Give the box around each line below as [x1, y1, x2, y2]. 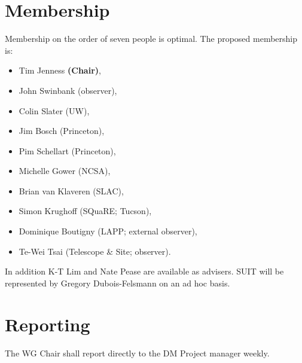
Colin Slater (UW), [19, 104, 90, 117]
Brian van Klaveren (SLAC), [19, 184, 124, 197]
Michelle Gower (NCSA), [19, 164, 111, 177]
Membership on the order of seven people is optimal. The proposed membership [5, 32, 298, 45]
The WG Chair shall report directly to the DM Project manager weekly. [5, 346, 270, 359]
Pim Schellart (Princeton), [19, 144, 116, 157]
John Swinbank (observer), [19, 84, 117, 96]
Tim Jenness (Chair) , [19, 64, 101, 77]
